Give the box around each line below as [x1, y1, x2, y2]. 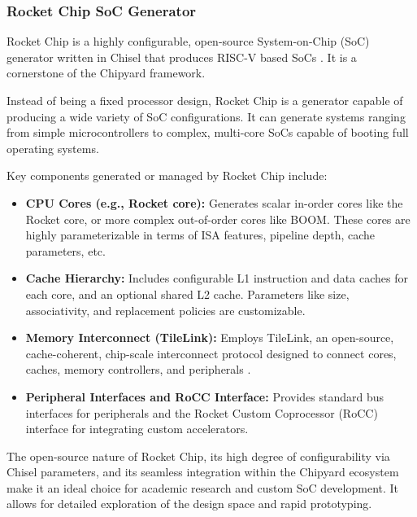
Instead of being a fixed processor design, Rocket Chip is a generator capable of [7, 92, 403, 108]
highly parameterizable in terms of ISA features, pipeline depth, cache [25, 226, 376, 243]
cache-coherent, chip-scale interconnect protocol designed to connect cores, [25, 344, 397, 361]
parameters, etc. [25, 242, 106, 259]
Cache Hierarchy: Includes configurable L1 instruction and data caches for [25, 269, 408, 287]
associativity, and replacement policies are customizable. [25, 301, 306, 318]
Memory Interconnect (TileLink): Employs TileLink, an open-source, [25, 329, 394, 346]
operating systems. [7, 139, 99, 156]
